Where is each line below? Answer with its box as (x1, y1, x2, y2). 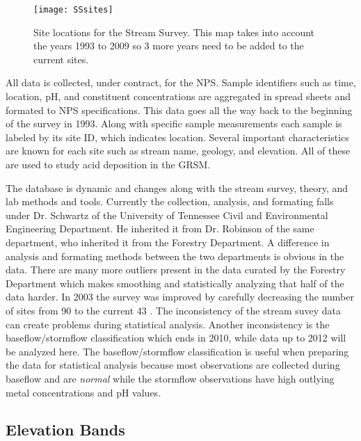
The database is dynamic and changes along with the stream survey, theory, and (6, 180, 348, 195)
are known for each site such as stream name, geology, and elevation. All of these (6, 143, 351, 158)
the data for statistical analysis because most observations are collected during (6, 358, 340, 372)
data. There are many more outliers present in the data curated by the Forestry (6, 262, 346, 277)
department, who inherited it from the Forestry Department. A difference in (6, 234, 330, 249)
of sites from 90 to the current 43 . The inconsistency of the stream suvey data (6, 303, 342, 317)
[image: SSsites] (33, 5, 113, 15)
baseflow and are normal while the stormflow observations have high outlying (6, 371, 335, 385)
